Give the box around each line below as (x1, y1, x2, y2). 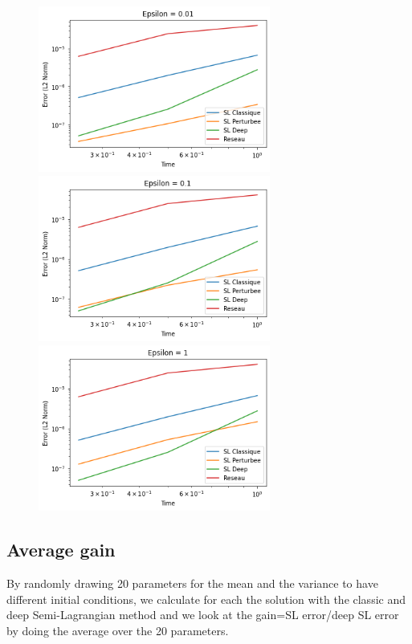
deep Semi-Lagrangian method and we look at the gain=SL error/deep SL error (6, 606, 399, 623)
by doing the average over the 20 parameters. (6, 622, 229, 638)
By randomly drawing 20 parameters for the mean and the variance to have (6, 575, 378, 592)
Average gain (6, 537, 116, 562)
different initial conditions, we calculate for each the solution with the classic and (6, 590, 406, 607)
